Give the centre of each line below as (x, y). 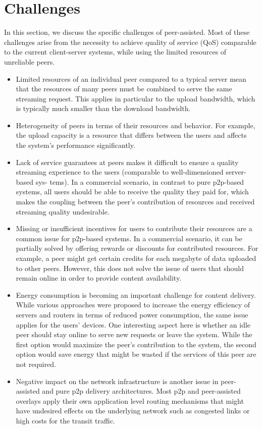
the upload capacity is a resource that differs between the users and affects (131, 135)
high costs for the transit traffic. (65, 420)
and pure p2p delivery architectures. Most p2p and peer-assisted (141, 391)
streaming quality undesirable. (63, 211)
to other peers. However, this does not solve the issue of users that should (130, 268)
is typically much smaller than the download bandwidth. (103, 108)
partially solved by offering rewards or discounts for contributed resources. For (137, 248)
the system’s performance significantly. (75, 145)
